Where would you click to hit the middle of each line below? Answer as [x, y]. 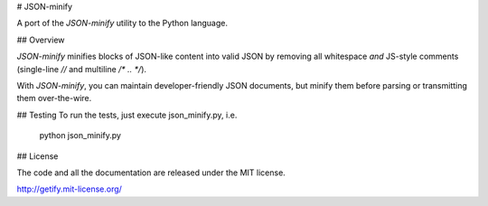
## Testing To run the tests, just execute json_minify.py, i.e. [127, 115]
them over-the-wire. [54, 98]
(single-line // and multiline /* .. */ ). [82, 69]
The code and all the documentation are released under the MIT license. [151, 173]
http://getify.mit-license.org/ [69, 189]
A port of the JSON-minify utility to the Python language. [122, 23]
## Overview [41, 40]
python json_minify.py [80, 136]
